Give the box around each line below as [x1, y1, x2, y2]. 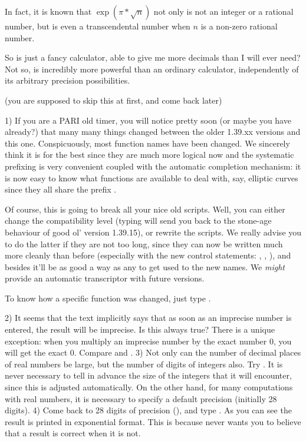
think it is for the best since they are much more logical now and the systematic [5, 148, 294, 161]
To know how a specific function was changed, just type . [5, 291, 211, 304]
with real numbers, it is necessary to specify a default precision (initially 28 [5, 392, 277, 404]
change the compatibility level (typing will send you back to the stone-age [5, 214, 272, 227]
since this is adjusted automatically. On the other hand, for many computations [5, 381, 293, 393]
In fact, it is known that [5, 5, 92, 17]
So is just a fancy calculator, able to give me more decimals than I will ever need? [5, 51, 301, 64]
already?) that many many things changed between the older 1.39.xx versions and [5, 125, 301, 138]
